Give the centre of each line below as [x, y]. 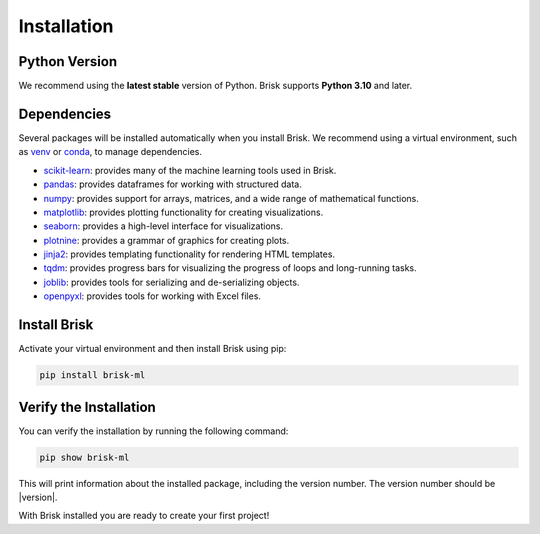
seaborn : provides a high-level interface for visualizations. [163, 226]
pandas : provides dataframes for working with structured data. [172, 184]
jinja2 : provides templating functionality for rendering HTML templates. [189, 254]
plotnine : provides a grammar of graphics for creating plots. [166, 240]
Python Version [68, 61]
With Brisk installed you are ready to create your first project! [144, 516]
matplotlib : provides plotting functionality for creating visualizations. [183, 212]
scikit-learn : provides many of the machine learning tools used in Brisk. [190, 170]
